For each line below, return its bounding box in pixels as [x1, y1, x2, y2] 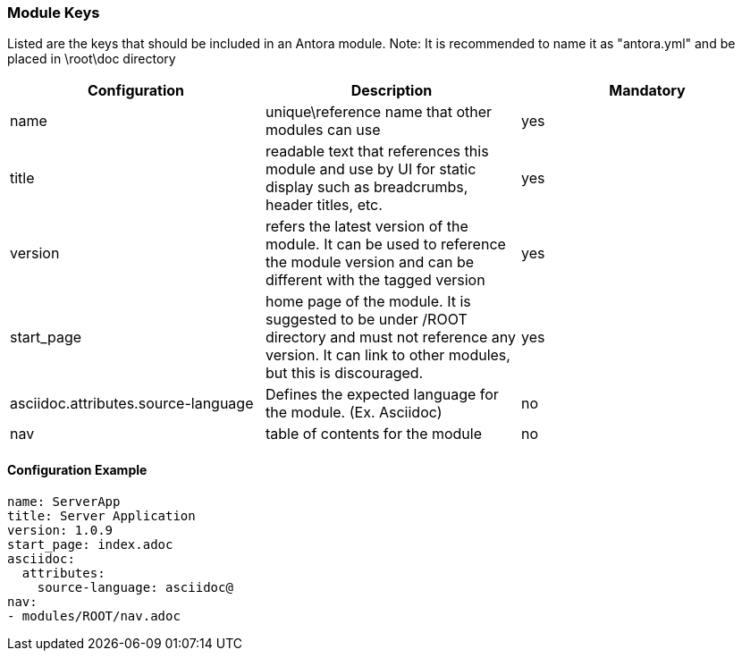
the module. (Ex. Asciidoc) [265, 403, 443, 422]
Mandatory [609, 81, 686, 100]
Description [350, 81, 433, 100]
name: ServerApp [7, 493, 121, 509]
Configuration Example [7, 461, 148, 477]
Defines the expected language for [265, 385, 499, 404]
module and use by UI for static [265, 160, 476, 179]
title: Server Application [7, 508, 196, 523]
